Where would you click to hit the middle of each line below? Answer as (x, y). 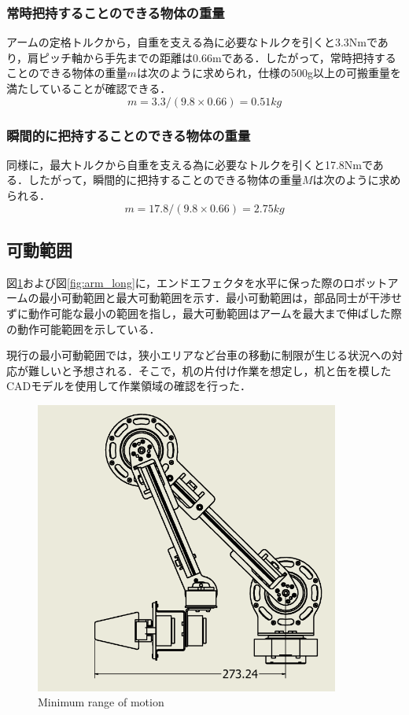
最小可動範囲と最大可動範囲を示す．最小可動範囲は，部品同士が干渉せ (221, 298)
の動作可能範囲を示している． (83, 328)
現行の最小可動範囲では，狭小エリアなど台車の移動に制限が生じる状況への (199, 355)
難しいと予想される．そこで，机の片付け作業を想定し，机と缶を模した (210, 370)
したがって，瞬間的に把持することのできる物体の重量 (165, 180)
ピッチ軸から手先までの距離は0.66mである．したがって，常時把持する (217, 57)
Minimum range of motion (101, 702)
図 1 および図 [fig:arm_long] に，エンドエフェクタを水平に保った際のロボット (197, 282)
